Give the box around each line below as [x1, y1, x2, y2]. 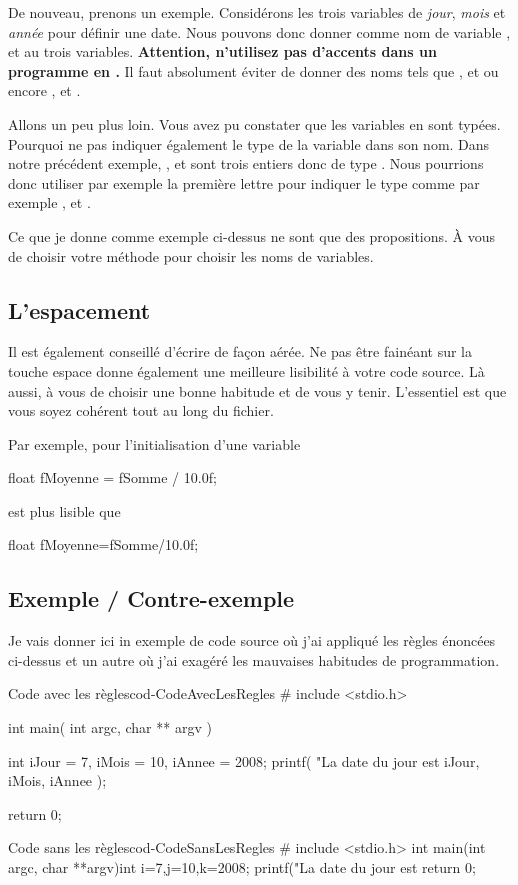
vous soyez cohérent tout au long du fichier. [8, 400, 274, 421]
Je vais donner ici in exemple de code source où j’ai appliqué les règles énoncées [8, 630, 496, 651]
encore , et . [8, 80, 81, 101]
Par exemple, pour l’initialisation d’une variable [8, 433, 301, 454]
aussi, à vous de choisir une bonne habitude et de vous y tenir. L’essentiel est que [8, 380, 507, 401]
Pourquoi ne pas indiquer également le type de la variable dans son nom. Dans [8, 133, 490, 154]
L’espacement [8, 294, 151, 325]
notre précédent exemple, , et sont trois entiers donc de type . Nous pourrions [8, 153, 484, 174]
